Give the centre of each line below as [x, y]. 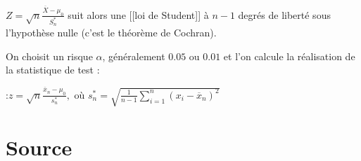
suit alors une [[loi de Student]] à [138, 14]
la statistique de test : [53, 70]
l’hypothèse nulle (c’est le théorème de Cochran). [111, 33]
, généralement [134, 56]
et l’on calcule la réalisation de [289, 56]
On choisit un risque [49, 56]
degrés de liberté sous [284, 14]
